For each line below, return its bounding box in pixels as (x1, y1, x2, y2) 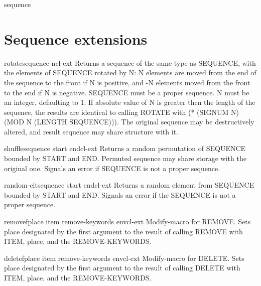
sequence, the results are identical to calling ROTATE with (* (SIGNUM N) (4, 106, 239, 117)
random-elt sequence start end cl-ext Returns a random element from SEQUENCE (4, 180, 254, 190)
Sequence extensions (4, 28, 148, 49)
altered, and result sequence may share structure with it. (4, 126, 178, 136)
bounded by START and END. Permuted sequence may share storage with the (4, 153, 246, 164)
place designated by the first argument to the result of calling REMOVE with (4, 226, 243, 236)
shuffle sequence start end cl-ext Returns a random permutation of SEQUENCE (4, 143, 246, 154)
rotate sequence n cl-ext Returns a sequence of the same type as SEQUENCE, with (4, 57, 256, 68)
